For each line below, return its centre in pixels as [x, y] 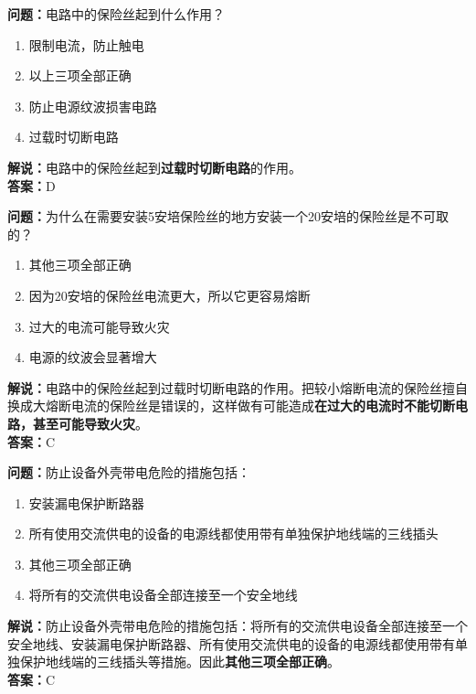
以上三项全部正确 [80, 75]
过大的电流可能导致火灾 [99, 326]
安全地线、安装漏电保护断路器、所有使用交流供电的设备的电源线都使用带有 [231, 643]
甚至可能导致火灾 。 [90, 423]
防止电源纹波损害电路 [93, 106]
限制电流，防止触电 [86, 44]
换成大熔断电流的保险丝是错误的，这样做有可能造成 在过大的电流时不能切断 [231, 406]
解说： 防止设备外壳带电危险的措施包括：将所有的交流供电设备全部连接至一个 [238, 626]
